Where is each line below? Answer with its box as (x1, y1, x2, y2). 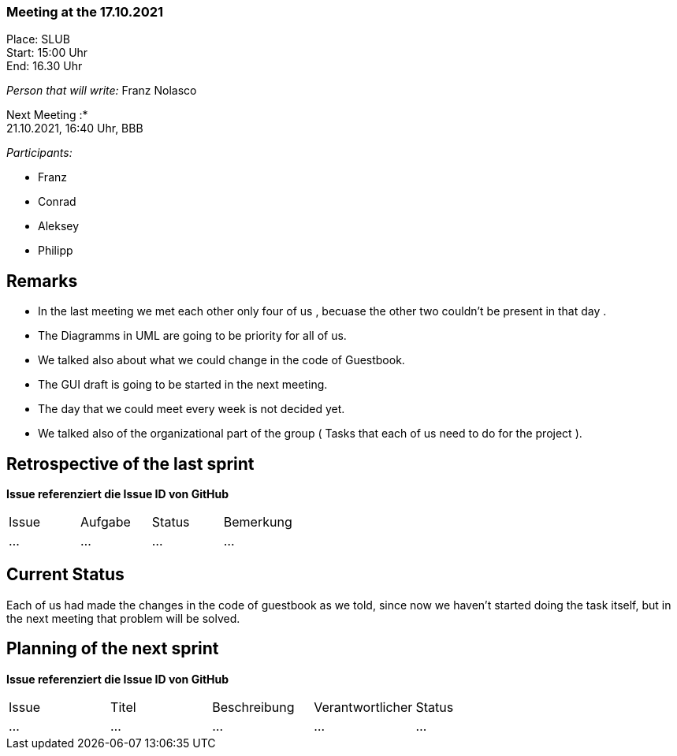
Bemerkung (223, 514, 292, 531)
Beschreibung (212, 698, 295, 715)
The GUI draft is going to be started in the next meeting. (38, 378, 328, 392)
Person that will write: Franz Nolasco (6, 84, 197, 98)
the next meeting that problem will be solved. (6, 611, 240, 625)
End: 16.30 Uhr (6, 59, 83, 73)
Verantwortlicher (314, 698, 413, 715)
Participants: (6, 146, 73, 160)
